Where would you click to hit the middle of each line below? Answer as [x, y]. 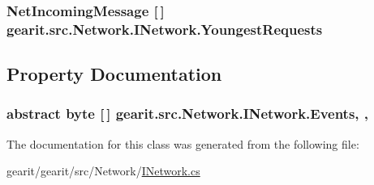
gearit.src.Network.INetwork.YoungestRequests [165, 29]
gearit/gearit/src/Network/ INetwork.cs [103, 171]
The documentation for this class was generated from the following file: [183, 143]
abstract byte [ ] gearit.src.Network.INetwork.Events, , [188, 114]
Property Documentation [114, 74]
